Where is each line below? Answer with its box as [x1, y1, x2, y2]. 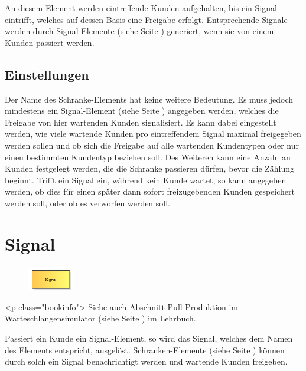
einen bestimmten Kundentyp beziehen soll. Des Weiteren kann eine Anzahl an [5, 150, 291, 163]
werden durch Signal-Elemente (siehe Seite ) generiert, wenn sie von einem [5, 25, 274, 37]
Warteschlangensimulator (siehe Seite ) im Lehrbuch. [5, 312, 196, 324]
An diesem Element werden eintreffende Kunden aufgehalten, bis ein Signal [5, 2, 277, 14]
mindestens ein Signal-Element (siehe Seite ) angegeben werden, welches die [5, 104, 279, 117]
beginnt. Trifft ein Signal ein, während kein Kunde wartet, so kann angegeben [5, 173, 287, 186]
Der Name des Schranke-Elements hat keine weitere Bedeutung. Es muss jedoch [5, 93, 294, 105]
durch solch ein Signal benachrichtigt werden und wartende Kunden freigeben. [5, 355, 288, 367]
